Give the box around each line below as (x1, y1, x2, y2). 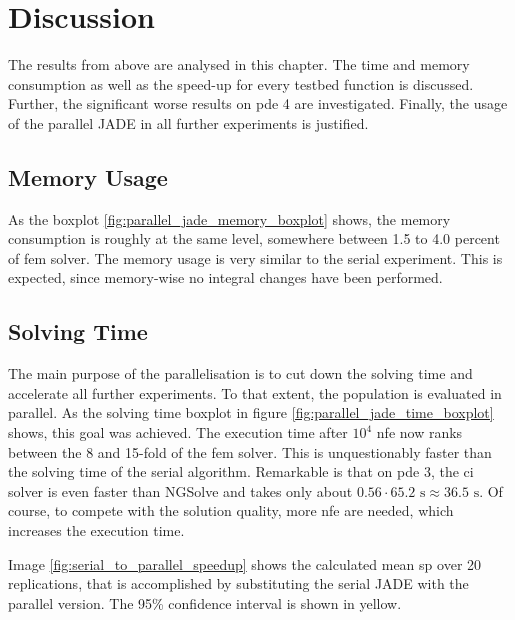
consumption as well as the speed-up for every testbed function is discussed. (8, 73, 474, 94)
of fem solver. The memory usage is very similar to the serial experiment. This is (8, 247, 503, 268)
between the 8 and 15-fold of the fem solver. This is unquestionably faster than (8, 441, 492, 462)
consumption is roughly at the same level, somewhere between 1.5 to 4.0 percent (8, 228, 500, 249)
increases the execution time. (8, 520, 185, 541)
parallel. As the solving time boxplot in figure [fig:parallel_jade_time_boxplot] (8, 402, 494, 423)
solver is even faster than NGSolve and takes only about (8, 480, 353, 501)
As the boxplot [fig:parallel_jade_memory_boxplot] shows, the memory (8, 208, 451, 229)
